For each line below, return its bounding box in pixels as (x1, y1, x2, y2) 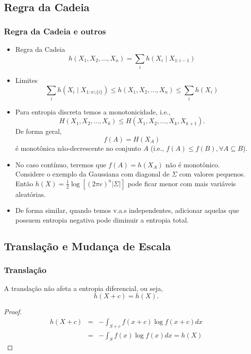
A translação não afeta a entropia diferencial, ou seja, (4, 283, 163, 293)
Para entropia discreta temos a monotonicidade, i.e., (15, 106, 171, 116)
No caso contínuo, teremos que (15, 159, 106, 169)
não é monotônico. (165, 159, 220, 169)
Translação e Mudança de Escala (4, 238, 171, 253)
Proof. (4, 306, 22, 317)
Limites (15, 75, 38, 85)
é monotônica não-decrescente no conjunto (15, 143, 141, 153)
